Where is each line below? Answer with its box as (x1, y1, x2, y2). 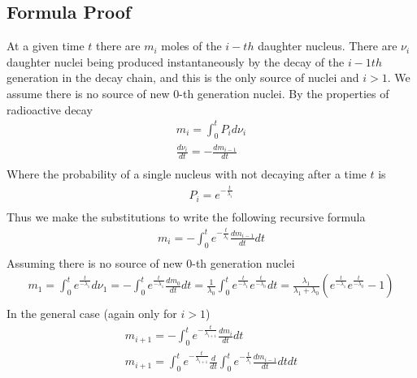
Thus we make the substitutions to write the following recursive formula (7, 208, 366, 225)
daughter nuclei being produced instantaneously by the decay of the (7, 53, 345, 70)
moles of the (161, 37, 222, 54)
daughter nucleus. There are (258, 37, 397, 54)
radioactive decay (7, 101, 93, 118)
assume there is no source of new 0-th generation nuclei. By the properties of (7, 84, 389, 101)
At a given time (7, 37, 85, 54)
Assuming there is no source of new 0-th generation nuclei (7, 254, 295, 271)
